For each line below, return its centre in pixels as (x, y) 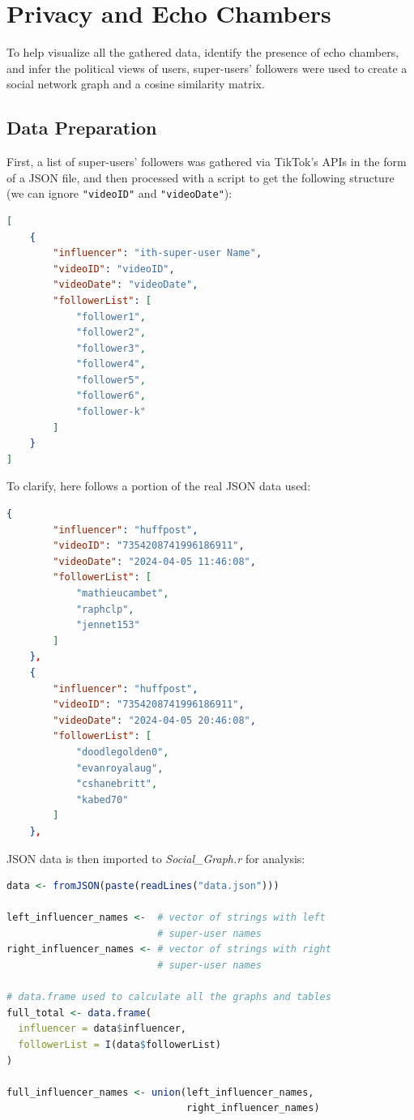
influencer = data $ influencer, (102, 1029)
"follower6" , (111, 396)
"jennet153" (108, 625)
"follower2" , (111, 333)
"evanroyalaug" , (120, 768)
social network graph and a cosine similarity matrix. (136, 84)
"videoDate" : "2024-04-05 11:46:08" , (154, 561)
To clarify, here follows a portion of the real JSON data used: (159, 486)
